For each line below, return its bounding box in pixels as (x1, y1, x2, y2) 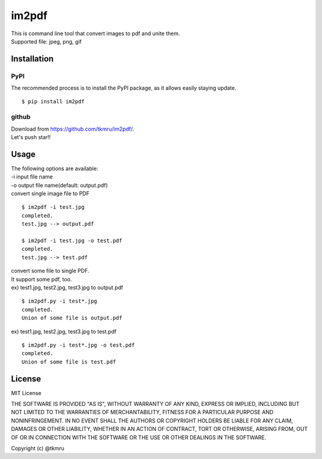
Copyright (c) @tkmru (11, 445, 65, 452)
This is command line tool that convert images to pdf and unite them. (11, 30, 180, 37)
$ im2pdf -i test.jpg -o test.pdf (21, 238, 122, 244)
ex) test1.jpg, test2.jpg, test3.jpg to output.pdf (11, 284, 123, 291)
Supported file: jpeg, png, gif (11, 38, 82, 45)
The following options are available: (11, 165, 98, 172)
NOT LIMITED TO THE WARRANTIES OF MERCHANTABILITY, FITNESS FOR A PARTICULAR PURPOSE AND (11, 409, 274, 416)
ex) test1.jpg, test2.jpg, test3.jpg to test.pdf (11, 328, 117, 335)
